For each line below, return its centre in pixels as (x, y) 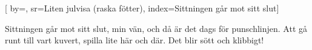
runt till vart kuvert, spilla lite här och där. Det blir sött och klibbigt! (134, 40)
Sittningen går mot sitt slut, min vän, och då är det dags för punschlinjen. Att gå (156, 28)
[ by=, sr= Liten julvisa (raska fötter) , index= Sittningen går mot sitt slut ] (142, 8)
